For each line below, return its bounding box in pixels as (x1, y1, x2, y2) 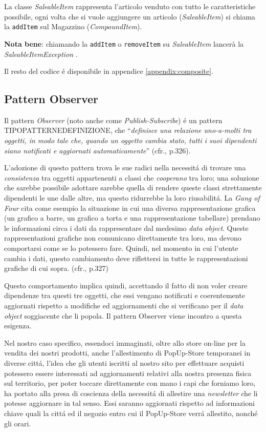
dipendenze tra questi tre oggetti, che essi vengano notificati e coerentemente (4, 290, 245, 301)
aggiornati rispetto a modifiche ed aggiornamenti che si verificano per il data (4, 300, 243, 310)
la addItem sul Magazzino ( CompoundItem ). (4, 21, 142, 32)
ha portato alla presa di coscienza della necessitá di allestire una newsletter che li (4, 387, 258, 398)
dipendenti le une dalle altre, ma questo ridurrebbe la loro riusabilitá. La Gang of (4, 192, 260, 203)
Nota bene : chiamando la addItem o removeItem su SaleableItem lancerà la (4, 38, 244, 49)
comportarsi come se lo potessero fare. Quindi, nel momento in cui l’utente (4, 243, 238, 253)
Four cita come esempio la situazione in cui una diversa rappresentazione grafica (4, 202, 256, 213)
